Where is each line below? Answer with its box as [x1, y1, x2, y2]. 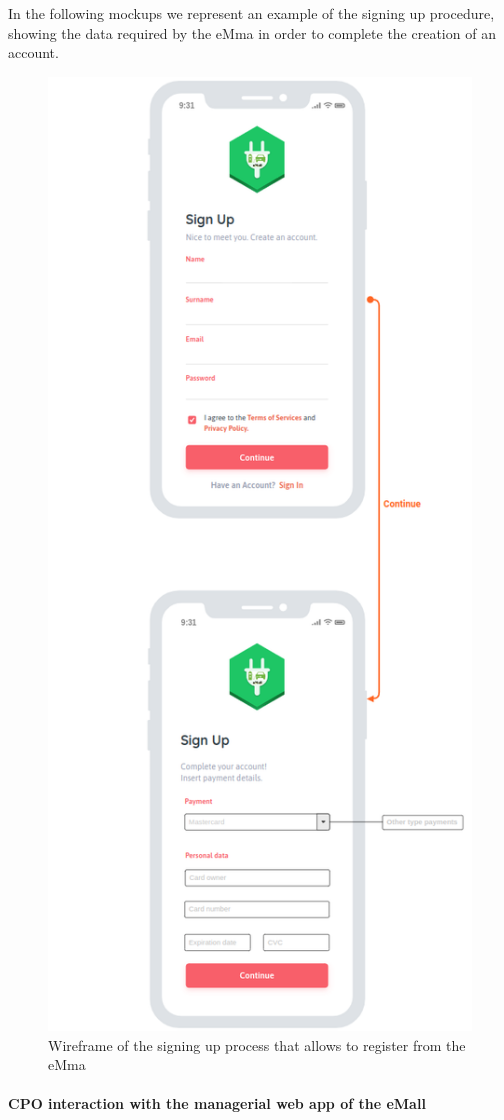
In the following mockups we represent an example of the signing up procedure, [8, 3, 495, 23]
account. [8, 42, 59, 63]
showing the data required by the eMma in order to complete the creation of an [8, 22, 496, 43]
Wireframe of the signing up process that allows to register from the [48, 1034, 466, 1055]
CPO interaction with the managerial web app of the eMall [8, 1093, 426, 1114]
